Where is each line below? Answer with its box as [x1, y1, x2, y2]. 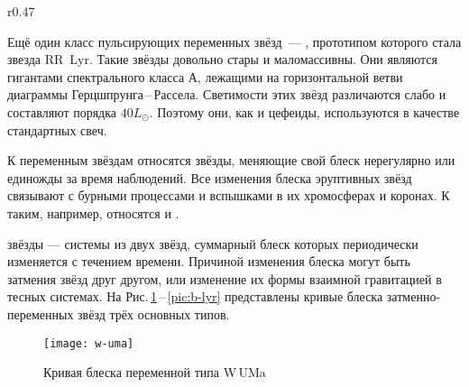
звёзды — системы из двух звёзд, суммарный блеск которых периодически [7, 234, 418, 253]
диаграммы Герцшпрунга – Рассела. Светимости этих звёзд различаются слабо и [7, 85, 446, 104]
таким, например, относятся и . [7, 203, 179, 222]
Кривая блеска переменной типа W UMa [43, 363, 266, 382]
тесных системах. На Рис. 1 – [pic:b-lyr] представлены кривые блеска [7, 287, 383, 306]
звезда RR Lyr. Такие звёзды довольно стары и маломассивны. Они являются [7, 50, 437, 69]
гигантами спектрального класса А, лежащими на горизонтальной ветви [7, 67, 403, 86]
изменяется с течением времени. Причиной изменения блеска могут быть [7, 252, 410, 271]
